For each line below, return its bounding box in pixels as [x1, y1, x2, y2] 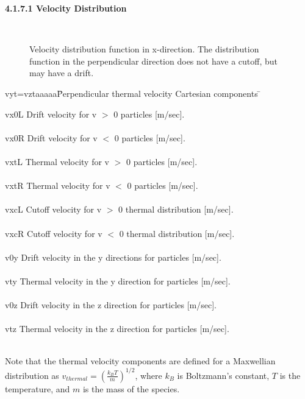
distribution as [5, 369, 59, 381]
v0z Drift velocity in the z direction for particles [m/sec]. [5, 298, 217, 311]
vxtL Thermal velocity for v [5, 155, 109, 168]
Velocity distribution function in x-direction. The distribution [29, 43, 259, 55]
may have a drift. [29, 66, 94, 79]
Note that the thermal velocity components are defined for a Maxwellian [5, 355, 276, 367]
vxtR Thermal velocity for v [5, 179, 110, 192]
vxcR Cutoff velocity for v [5, 227, 102, 239]
